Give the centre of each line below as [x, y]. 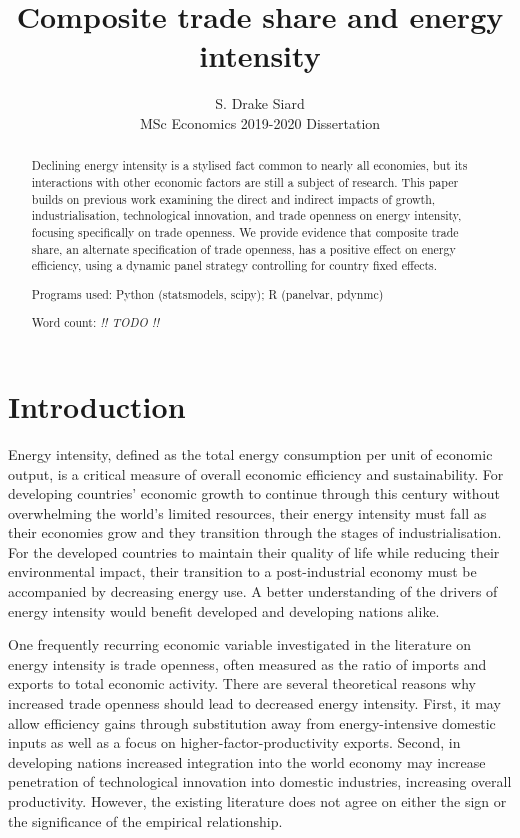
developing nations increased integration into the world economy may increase [247, 761]
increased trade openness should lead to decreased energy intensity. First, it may [254, 703]
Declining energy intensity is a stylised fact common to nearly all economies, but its [249, 165]
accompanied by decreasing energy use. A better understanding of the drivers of [253, 591]
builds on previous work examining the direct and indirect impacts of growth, [233, 198]
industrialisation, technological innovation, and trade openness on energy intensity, [246, 215]
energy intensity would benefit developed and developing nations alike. [224, 610]
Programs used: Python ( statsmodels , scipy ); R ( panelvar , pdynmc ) [207, 293]
